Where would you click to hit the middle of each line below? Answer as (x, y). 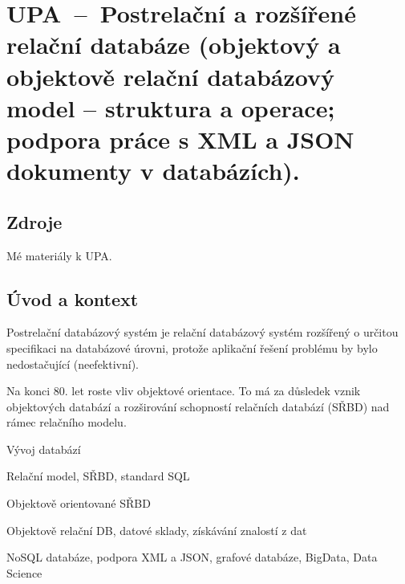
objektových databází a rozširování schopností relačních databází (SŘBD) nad (198, 406)
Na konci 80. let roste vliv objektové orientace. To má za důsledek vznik (184, 391)
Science (24, 572)
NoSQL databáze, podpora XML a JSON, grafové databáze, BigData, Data (192, 557)
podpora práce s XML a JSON (180, 139)
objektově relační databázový (170, 76)
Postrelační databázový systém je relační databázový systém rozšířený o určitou (202, 332)
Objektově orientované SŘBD (79, 503)
